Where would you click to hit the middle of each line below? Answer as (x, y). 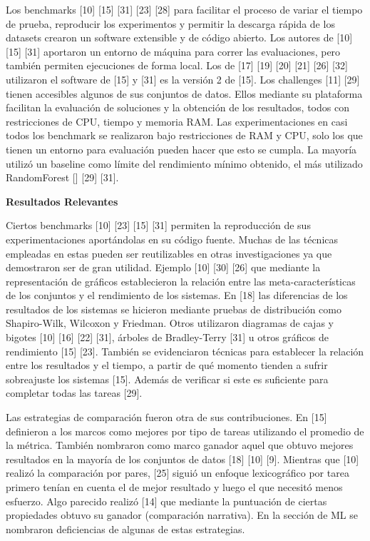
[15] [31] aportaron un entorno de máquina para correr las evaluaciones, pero (173, 51)
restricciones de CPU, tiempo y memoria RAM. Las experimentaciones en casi (177, 121)
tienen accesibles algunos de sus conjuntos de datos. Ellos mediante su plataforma (184, 93)
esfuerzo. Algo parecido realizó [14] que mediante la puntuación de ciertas (166, 501)
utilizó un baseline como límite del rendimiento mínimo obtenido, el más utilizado (184, 163)
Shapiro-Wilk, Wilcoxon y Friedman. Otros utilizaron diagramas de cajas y (170, 323)
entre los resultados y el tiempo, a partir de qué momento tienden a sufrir (167, 365)
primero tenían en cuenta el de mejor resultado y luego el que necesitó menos (174, 487)
